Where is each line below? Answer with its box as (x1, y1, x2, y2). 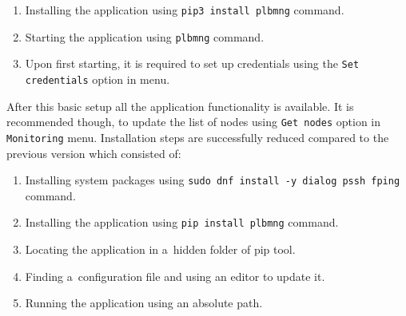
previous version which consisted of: (6, 144, 181, 161)
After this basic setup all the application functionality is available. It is (6, 97, 354, 114)
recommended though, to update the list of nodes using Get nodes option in (6, 113, 381, 130)
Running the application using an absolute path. (25, 294, 263, 311)
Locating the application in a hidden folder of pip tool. (25, 241, 296, 258)
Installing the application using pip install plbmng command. (25, 214, 339, 231)
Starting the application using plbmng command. (25, 28, 265, 45)
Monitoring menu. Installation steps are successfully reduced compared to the (6, 128, 389, 145)
